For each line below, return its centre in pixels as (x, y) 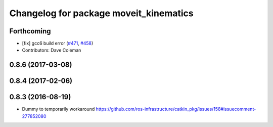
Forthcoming (30, 31)
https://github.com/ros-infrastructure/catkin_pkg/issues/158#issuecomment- (176, 109)
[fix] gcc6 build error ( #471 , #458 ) (58, 44)
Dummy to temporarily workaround (58, 109)
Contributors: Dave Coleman (52, 50)
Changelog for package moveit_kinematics (102, 13)
